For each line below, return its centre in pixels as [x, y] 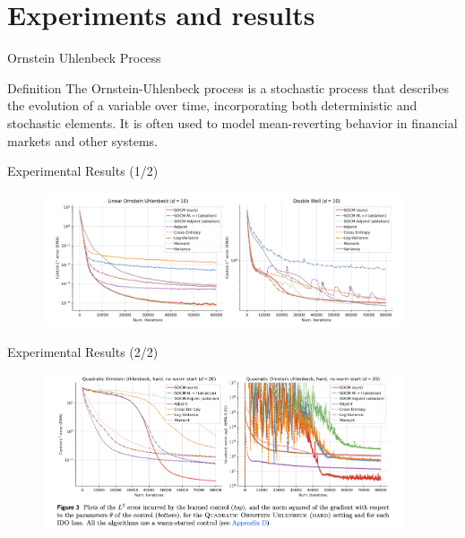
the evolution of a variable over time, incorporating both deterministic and [212, 105]
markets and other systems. [82, 140]
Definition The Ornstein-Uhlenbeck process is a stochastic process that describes [228, 87]
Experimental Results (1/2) [83, 171]
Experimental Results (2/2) [83, 351]
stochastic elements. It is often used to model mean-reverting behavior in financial [232, 122]
